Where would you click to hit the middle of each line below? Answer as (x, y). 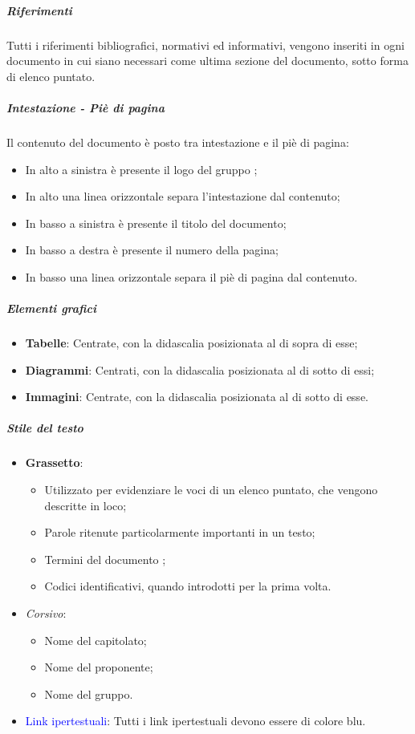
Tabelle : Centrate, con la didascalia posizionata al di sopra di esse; (191, 343)
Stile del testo (45, 428)
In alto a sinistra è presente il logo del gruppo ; (141, 169)
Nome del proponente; (99, 667)
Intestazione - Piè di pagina (85, 107)
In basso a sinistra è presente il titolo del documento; (156, 223)
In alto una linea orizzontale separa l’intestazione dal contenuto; (183, 196)
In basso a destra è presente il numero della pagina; (152, 250)
